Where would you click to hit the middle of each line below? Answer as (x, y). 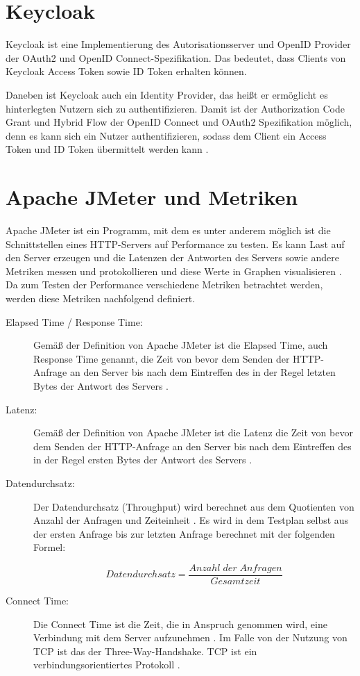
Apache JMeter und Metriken (152, 197)
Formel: (50, 547)
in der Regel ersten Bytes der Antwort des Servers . (143, 460)
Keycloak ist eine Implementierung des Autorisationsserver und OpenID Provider (178, 44)
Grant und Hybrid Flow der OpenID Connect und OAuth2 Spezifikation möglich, (179, 122)
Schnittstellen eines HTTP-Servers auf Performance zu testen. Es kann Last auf (175, 244)
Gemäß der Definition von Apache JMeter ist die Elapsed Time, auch (181, 345)
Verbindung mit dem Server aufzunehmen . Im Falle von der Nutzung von (190, 637)
